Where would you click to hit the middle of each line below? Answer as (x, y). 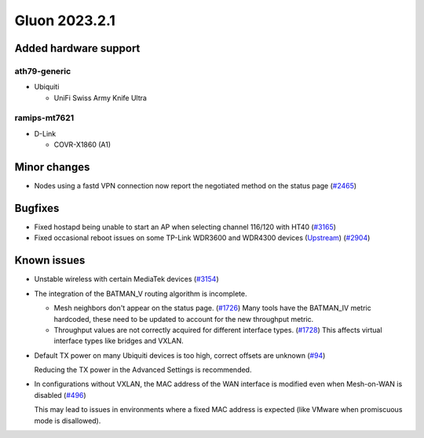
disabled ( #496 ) (60, 395)
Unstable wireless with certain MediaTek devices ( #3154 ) (126, 279)
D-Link (45, 133)
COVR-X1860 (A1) (82, 144)
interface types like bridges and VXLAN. (119, 341)
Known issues (50, 260)
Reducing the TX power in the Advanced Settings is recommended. (143, 370)
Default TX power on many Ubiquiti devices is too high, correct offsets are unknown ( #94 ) (180, 355)
